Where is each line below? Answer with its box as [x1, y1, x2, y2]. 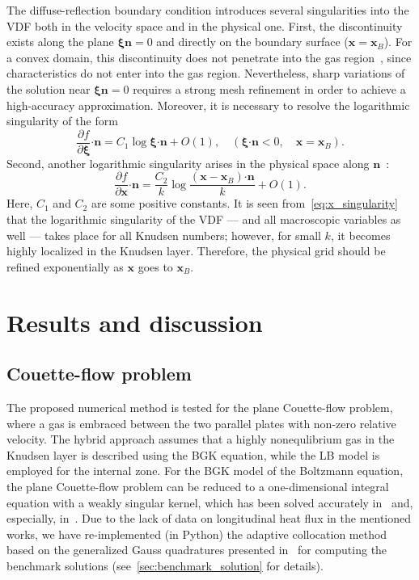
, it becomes [330, 226, 391, 243]
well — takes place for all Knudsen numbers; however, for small [6, 226, 321, 243]
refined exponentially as [6, 258, 124, 275]
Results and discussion [6, 305, 263, 338]
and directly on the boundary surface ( [156, 33, 349, 50]
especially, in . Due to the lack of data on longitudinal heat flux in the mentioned [6, 510, 412, 527]
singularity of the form [6, 112, 118, 129]
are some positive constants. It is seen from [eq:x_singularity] [91, 195, 398, 212]
